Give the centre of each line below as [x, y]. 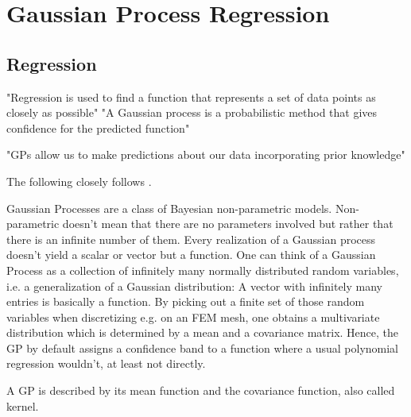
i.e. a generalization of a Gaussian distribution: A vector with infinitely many [194, 286]
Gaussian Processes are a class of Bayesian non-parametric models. [169, 208]
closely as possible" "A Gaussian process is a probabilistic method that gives [192, 112]
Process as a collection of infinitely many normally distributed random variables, [203, 270]
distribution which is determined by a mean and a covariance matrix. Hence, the [203, 332]
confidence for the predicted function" [98, 127]
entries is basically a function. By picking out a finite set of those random [186, 301]
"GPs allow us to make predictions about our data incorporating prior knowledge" [206, 154]
